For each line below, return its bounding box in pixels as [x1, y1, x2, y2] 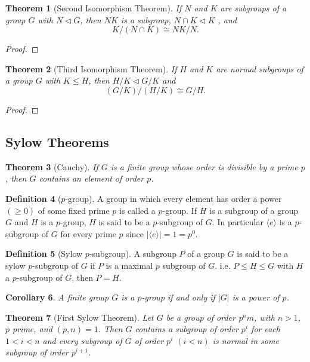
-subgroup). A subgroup [89, 247, 176, 260]
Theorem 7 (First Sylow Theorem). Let [5, 311, 154, 323]
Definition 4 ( [5, 192, 61, 204]
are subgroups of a [220, 2, 287, 14]
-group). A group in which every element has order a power [65, 192, 282, 204]
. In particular [212, 216, 263, 228]
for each [251, 323, 280, 335]
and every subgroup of [42, 334, 122, 346]
